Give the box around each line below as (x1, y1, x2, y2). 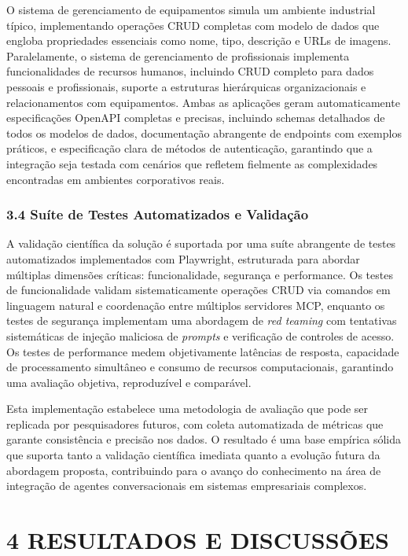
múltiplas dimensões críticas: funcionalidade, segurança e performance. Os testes (6, 266, 393, 282)
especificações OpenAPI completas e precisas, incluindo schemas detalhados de (6, 109, 385, 126)
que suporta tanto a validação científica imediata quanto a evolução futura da (6, 447, 380, 463)
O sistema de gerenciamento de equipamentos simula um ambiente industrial (6, 2, 376, 17)
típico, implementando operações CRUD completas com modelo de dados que (6, 17, 380, 33)
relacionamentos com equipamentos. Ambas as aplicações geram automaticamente (6, 94, 400, 110)
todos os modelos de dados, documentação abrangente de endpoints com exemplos (6, 124, 402, 141)
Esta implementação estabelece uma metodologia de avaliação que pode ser (6, 400, 369, 417)
